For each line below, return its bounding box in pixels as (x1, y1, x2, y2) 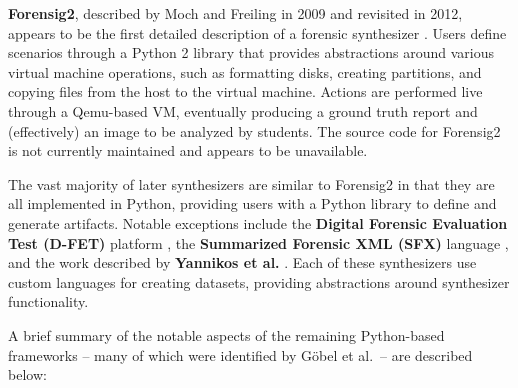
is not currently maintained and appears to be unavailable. (8, 140, 368, 161)
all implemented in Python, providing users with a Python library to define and (8, 193, 497, 214)
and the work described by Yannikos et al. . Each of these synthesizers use (8, 252, 477, 273)
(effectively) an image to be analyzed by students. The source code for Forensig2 (8, 120, 501, 141)
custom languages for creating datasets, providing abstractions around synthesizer (8, 271, 510, 292)
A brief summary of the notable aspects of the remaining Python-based (8, 324, 445, 345)
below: (8, 364, 47, 385)
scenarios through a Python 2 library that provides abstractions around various (8, 42, 494, 63)
